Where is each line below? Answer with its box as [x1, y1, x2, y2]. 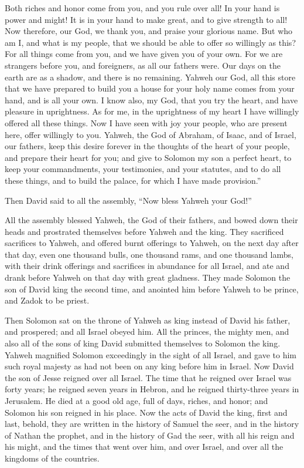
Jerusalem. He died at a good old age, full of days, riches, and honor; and [5, 395, 268, 406]
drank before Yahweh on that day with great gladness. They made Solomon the [5, 271, 291, 284]
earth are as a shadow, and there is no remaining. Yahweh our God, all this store [5, 70, 296, 83]
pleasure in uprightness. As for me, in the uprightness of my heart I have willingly [5, 105, 299, 117]
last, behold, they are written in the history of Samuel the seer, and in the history [5, 418, 299, 430]
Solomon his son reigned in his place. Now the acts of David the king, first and [5, 406, 288, 418]
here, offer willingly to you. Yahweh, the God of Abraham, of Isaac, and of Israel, [5, 128, 296, 140]
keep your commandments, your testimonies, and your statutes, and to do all [5, 163, 281, 175]
